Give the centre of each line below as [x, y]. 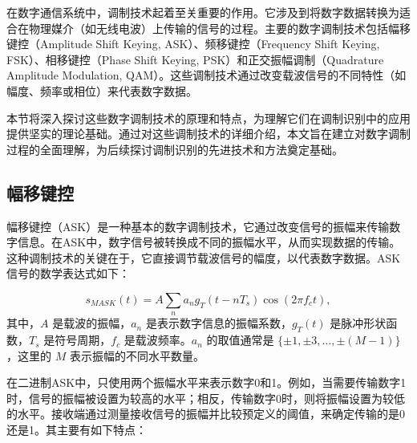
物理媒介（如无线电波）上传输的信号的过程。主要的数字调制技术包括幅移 [219, 28]
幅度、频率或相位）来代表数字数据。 [102, 90]
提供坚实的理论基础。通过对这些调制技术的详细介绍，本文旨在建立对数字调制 [208, 134]
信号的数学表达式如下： [68, 273]
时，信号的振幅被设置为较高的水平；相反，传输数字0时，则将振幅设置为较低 [206, 398]
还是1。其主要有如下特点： [77, 430]
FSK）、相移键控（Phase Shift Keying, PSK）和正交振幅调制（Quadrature [195, 59]
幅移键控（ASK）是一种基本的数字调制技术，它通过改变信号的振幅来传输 [198, 226]
